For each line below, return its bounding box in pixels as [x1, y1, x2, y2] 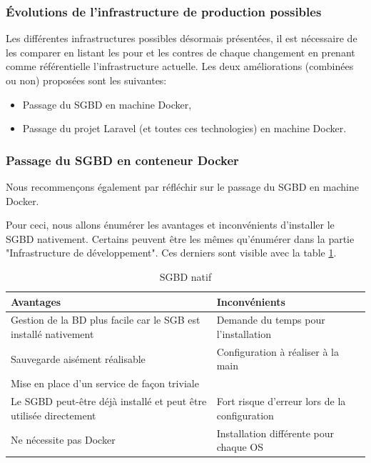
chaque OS [216, 439, 264, 454]
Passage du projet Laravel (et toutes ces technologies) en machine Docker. [22, 121, 347, 136]
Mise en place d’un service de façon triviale [11, 376, 199, 391]
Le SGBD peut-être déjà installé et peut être [11, 394, 207, 409]
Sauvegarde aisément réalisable [11, 351, 146, 366]
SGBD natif [159, 269, 212, 284]
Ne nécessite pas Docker [11, 432, 116, 447]
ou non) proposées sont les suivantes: [6, 73, 167, 87]
